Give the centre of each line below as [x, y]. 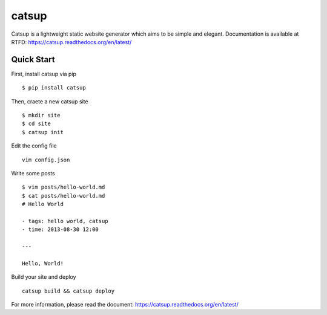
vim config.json [46, 160]
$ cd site [36, 124]
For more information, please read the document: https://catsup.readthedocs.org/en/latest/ [125, 305]
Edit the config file [34, 146]
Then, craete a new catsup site [50, 101]
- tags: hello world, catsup [65, 221]
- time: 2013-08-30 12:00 [61, 229]
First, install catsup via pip [44, 74]
